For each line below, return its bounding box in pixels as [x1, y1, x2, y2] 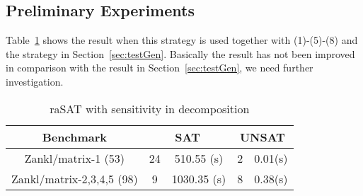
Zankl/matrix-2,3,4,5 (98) [11, 170, 138, 187]
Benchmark [42, 128, 107, 145]
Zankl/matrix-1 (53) [24, 149, 125, 166]
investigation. [6, 74, 64, 88]
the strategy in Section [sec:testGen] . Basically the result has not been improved [6, 46, 355, 61]
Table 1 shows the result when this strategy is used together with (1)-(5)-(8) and [6, 33, 358, 47]
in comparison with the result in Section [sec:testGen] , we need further [6, 60, 313, 75]
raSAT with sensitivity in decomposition [50, 100, 250, 117]
